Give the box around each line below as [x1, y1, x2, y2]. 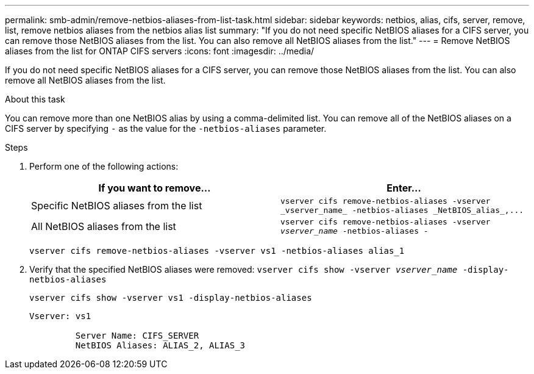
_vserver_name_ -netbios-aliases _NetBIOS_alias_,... [280, 206, 524, 215]
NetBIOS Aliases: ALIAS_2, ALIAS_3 [75, 340, 246, 350]
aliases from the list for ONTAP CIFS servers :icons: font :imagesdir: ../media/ [5, 46, 315, 56]
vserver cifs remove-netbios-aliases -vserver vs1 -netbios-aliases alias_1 [29, 246, 405, 256]
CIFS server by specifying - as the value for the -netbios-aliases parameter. [5, 123, 327, 134]
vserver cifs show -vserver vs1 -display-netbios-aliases [29, 293, 312, 303]
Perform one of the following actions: [29, 161, 179, 171]
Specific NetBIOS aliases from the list [31, 200, 202, 212]
